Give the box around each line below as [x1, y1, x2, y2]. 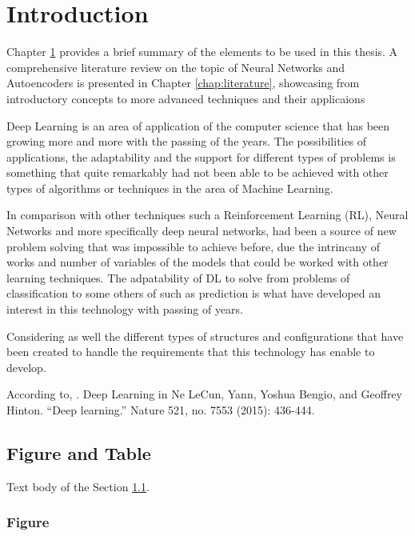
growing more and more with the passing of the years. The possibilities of [6, 133, 367, 150]
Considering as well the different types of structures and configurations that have [6, 327, 404, 344]
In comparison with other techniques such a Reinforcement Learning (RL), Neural [6, 206, 409, 223]
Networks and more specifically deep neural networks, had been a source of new [6, 222, 397, 239]
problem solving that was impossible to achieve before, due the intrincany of [6, 238, 381, 254]
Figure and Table [6, 440, 151, 465]
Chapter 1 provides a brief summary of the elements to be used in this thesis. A [6, 43, 398, 60]
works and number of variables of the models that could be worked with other [6, 254, 389, 270]
